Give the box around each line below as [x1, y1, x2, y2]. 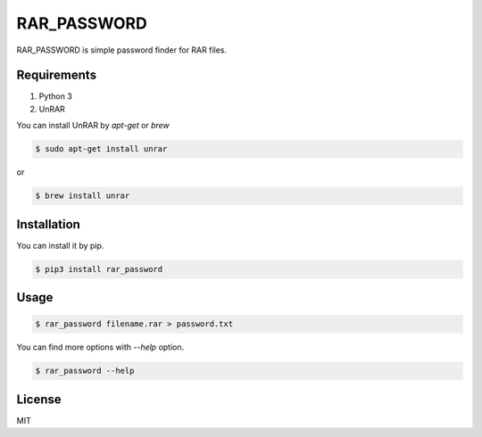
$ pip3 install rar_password [35, 264, 163, 274]
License [16, 392, 62, 407]
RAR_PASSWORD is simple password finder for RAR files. [16, 45, 228, 55]
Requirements [16, 68, 97, 83]
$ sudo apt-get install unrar [35, 144, 168, 154]
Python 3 [38, 91, 73, 102]
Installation [16, 217, 80, 232]
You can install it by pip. [16, 240, 104, 251]
